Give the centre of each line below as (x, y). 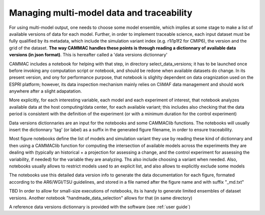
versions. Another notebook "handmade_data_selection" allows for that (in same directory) (101, 198)
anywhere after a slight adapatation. (45, 91)
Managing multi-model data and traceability (101, 13)
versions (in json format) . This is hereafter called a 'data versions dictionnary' (88, 55)
